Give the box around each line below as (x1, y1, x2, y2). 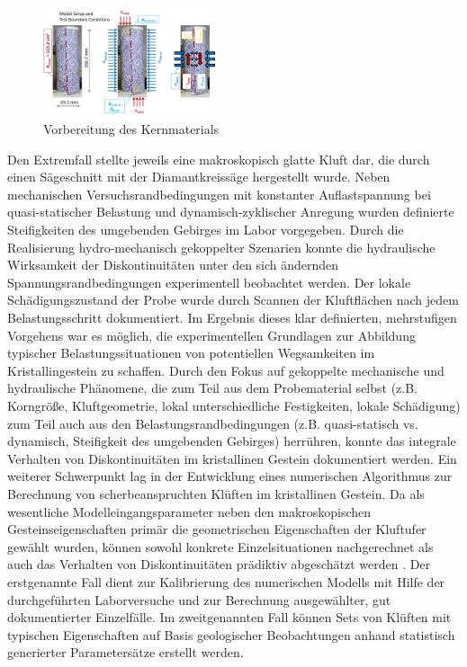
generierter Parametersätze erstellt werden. (7, 643, 244, 662)
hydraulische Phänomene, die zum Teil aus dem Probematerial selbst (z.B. (7, 378, 418, 397)
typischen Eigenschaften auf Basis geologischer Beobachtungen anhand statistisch (7, 625, 455, 644)
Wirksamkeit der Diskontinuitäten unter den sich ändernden (7, 255, 339, 274)
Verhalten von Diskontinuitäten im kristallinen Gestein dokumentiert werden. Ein (7, 449, 457, 467)
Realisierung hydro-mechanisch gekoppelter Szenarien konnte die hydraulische (7, 237, 436, 256)
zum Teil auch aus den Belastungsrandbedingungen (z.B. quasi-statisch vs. (7, 414, 418, 432)
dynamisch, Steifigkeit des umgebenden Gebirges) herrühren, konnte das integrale (7, 431, 456, 450)
